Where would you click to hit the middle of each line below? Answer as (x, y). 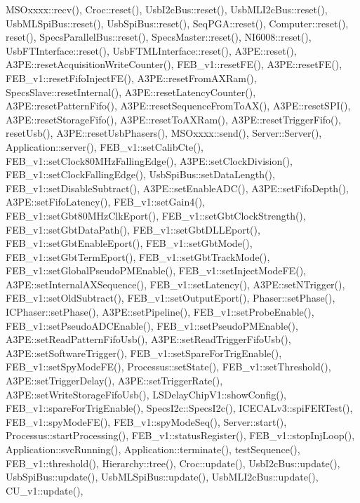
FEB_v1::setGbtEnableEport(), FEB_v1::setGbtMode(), (129, 243)
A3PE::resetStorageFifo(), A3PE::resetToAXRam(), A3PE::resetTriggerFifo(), (173, 119)
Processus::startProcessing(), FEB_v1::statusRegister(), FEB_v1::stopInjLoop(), (180, 435)
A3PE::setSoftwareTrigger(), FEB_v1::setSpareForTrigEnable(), (144, 353)
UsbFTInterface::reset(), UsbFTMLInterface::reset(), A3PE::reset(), (151, 50)
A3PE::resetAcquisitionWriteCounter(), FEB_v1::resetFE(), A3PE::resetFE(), (174, 64)
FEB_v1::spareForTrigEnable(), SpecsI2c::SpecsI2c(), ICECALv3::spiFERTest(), (179, 408)
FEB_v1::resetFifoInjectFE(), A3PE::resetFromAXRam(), (131, 78)
